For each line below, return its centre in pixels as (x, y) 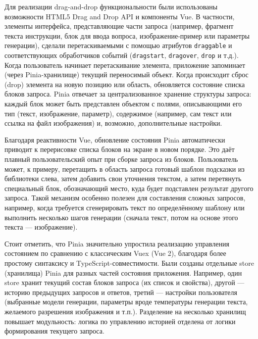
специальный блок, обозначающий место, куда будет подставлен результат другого (129, 188)
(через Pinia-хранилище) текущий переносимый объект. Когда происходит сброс (127, 74)
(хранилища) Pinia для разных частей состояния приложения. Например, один (123, 272)
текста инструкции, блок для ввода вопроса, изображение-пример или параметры (127, 35)
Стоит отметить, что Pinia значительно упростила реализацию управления (117, 243)
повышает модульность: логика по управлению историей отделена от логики (120, 321)
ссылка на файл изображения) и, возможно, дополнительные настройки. (113, 123)
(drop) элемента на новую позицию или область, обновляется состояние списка (125, 84)
